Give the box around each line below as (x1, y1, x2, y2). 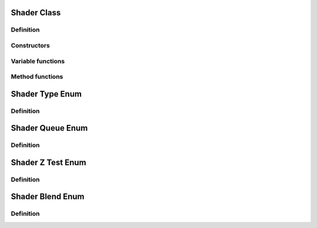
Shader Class (11, 8, 61, 18)
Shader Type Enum (11, 89, 82, 99)
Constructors (11, 41, 50, 49)
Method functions (11, 73, 63, 81)
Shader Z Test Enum (11, 157, 86, 167)
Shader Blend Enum (11, 192, 85, 202)
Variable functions (11, 57, 65, 65)
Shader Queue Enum (11, 123, 88, 133)
